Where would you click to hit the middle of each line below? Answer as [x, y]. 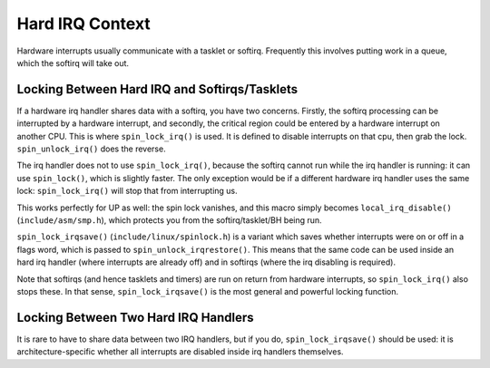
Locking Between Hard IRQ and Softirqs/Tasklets [157, 89]
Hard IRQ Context [84, 24]
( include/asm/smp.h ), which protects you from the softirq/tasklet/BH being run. [169, 220]
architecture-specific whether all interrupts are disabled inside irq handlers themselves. [180, 352]
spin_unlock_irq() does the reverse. [92, 149]
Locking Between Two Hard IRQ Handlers [135, 317]
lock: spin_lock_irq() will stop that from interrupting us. [127, 191]
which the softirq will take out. [73, 63]
